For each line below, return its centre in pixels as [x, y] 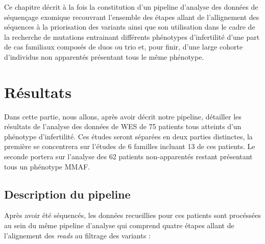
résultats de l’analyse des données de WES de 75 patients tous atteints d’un [123, 126]
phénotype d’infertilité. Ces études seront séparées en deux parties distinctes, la [128, 136]
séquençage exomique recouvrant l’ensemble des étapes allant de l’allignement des [132, 17]
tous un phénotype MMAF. [47, 166]
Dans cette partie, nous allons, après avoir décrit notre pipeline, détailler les [123, 116]
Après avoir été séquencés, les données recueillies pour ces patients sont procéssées [133, 215]
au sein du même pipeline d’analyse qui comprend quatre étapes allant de [119, 225]
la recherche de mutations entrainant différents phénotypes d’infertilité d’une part [132, 36]
